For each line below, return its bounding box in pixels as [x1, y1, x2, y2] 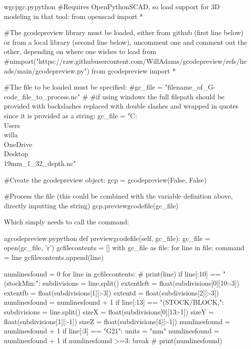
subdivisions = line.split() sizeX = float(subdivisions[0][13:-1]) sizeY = [4, 307, 214, 317]
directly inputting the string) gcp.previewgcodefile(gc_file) [4, 200, 179, 210]
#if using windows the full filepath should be [90, 91, 225, 101]
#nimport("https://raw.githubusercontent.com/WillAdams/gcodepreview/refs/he [4, 55, 247, 66]
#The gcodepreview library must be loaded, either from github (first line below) [4, 27, 244, 37]
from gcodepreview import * [91, 65, 176, 75]
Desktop [4, 148, 29, 159]
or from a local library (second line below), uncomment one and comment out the [4, 37, 247, 47]
